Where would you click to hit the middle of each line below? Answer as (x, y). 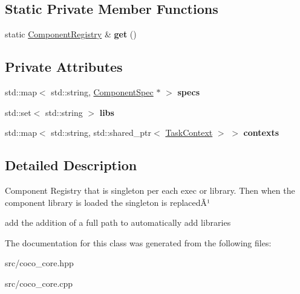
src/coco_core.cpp (39, 283)
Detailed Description (71, 165)
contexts (261, 133)
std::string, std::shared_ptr (101, 133)
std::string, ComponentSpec (102, 92)
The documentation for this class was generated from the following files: (138, 242)
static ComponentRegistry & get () (71, 34)
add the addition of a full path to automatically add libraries (118, 222)
